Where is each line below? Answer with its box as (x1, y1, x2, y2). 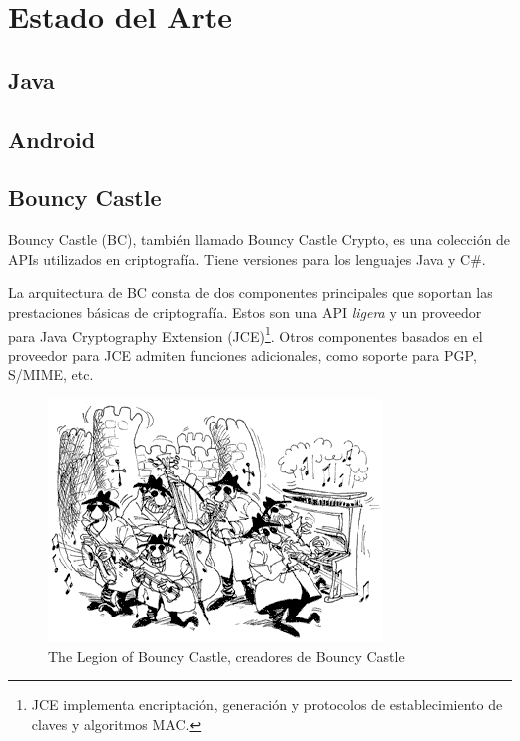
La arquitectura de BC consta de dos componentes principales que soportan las (8, 282, 493, 303)
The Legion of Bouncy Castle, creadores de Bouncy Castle (48, 645, 405, 666)
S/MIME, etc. (8, 364, 94, 385)
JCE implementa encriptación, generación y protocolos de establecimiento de (31, 694, 503, 715)
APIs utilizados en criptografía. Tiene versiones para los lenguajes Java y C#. (8, 248, 486, 269)
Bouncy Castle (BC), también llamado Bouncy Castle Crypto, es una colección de (8, 229, 511, 250)
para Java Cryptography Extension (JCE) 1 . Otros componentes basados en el (8, 322, 483, 346)
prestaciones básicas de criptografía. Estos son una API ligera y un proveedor (8, 301, 482, 322)
